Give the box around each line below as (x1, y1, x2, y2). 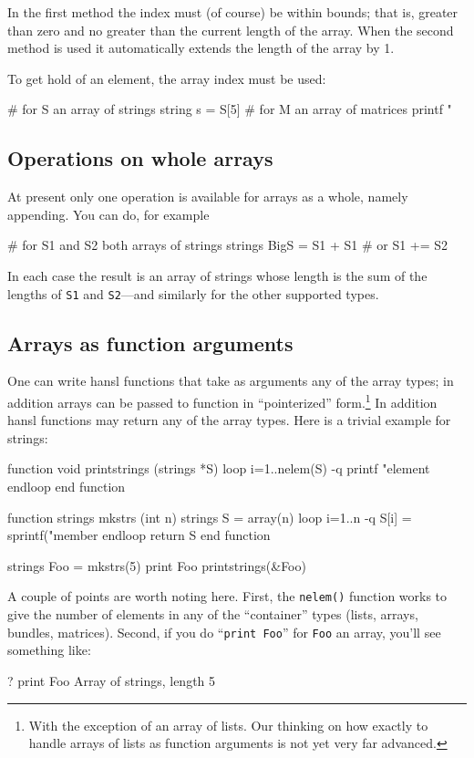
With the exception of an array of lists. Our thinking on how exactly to (28, 715, 428, 734)
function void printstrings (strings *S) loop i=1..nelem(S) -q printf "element (7, 459, 430, 478)
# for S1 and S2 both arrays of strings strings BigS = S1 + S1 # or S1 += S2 (7, 235, 448, 254)
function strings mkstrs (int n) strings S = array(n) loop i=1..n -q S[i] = (7, 507, 412, 526)
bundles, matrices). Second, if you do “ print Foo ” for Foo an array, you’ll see (7, 622, 441, 641)
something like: (7, 640, 91, 659)
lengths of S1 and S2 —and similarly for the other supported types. (7, 284, 379, 303)
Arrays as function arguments (7, 328, 294, 357)
